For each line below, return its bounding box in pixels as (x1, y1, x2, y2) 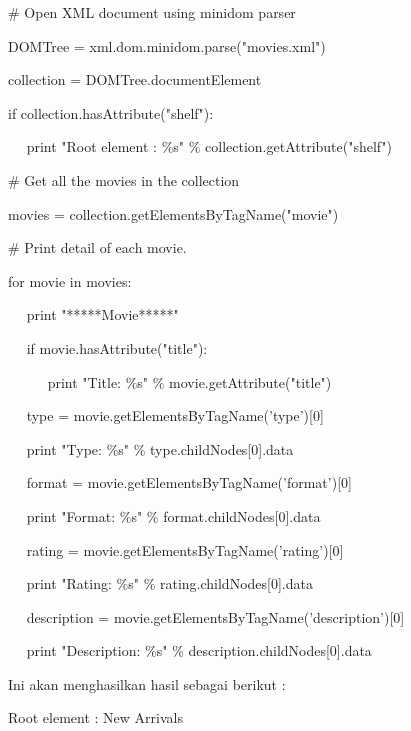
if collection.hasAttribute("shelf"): (8, 102, 214, 123)
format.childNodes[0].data (163, 505, 321, 526)
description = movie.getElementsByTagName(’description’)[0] (26, 606, 405, 627)
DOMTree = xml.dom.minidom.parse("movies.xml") (8, 35, 326, 56)
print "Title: (47, 371, 122, 392)
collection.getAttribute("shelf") (205, 136, 392, 157)
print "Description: (26, 640, 141, 661)
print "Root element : (26, 136, 157, 157)
